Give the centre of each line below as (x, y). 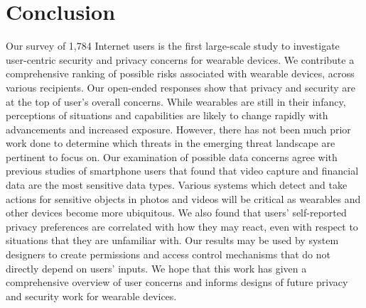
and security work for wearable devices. (91, 296)
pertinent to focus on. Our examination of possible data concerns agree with (172, 156)
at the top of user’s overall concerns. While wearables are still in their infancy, (176, 101)
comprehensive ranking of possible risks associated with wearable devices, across (180, 73)
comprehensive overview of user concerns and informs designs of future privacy (177, 282)
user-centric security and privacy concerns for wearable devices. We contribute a (180, 59)
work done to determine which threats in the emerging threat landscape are (171, 143)
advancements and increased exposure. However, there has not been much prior (178, 129)
